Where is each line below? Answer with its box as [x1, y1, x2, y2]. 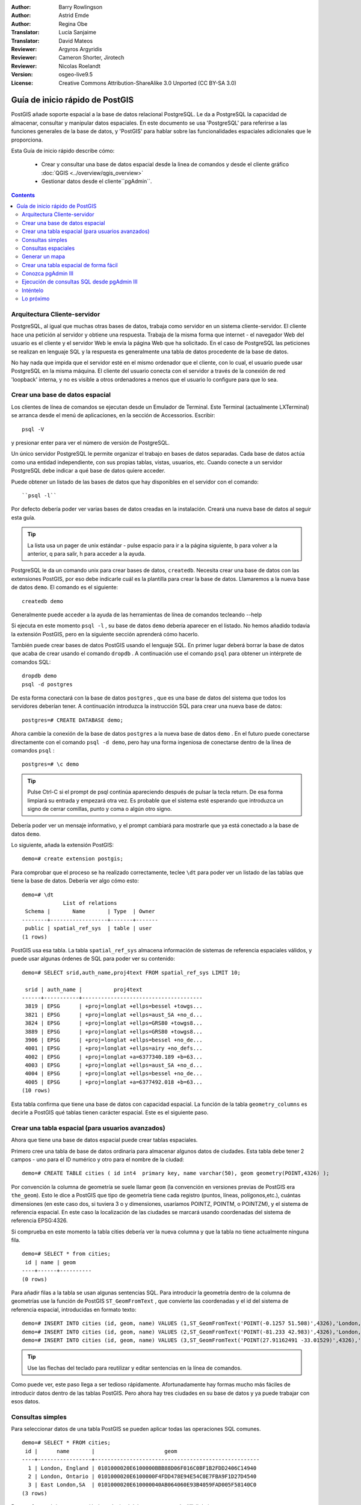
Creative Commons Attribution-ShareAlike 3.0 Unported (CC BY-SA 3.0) [58, 79, 237, 87]
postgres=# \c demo [22, 761, 79, 768]
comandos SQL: [11, 658, 51, 665]
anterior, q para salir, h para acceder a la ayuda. [27, 550, 146, 557]
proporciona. [11, 136, 43, 143]
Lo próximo [22, 295, 50, 302]
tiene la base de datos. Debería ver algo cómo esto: [11, 877, 140, 884]
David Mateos [58, 37, 93, 45]
